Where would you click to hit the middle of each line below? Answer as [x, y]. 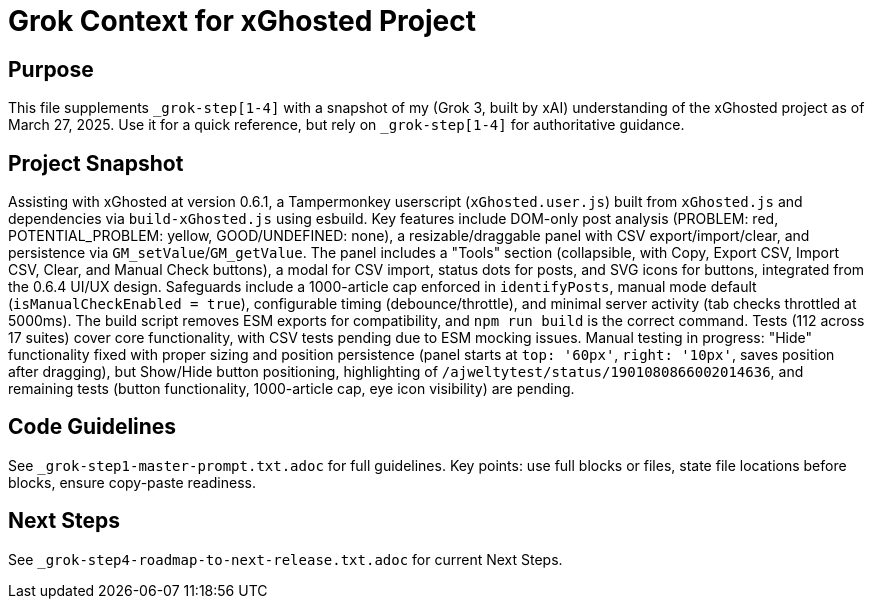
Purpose [51, 69]
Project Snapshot [96, 163]
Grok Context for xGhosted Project [242, 21]
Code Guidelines [92, 427]
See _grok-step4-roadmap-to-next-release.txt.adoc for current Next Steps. [285, 559]
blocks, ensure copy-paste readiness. [132, 482]
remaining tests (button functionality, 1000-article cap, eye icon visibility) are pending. [291, 389]
